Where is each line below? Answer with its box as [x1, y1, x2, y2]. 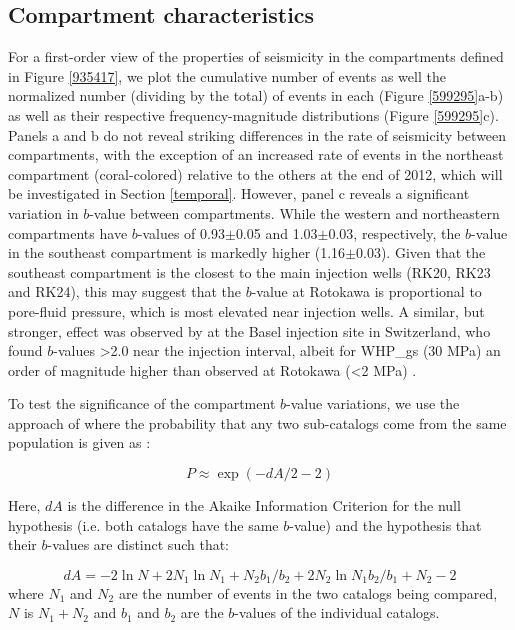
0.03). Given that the [356, 242, 486, 263]
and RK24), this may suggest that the [8, 281, 241, 302]
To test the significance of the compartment [8, 393, 276, 414]
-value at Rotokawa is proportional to [251, 281, 482, 302]
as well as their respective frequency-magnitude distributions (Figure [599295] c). [8, 104, 499, 125]
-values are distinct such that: [47, 534, 229, 555]
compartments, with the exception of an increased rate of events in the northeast [8, 144, 504, 165]
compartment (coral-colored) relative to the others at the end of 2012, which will [8, 163, 503, 184]
